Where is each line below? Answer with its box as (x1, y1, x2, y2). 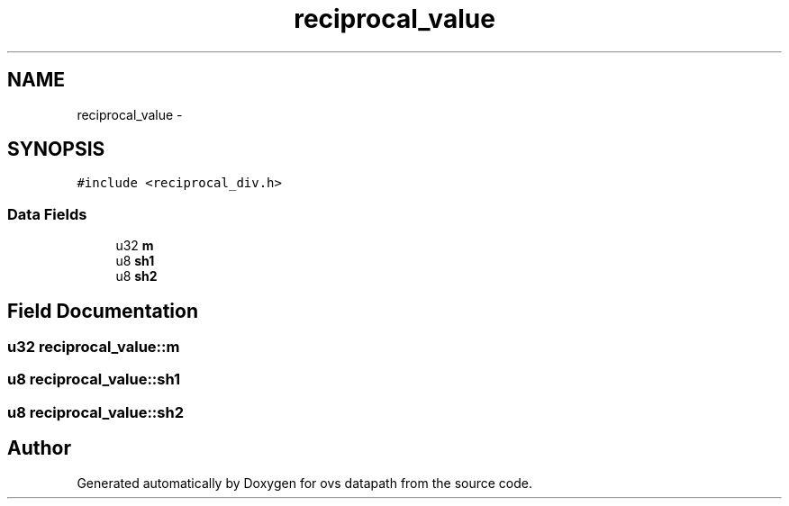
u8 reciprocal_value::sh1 (7, 370, 181, 389)
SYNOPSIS (7, 138, 105, 161)
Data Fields (7, 204, 87, 223)
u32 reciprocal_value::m (7, 338, 180, 357)
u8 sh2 (115, 268, 158, 285)
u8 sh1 (115, 253, 155, 269)
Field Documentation (7, 299, 198, 322)
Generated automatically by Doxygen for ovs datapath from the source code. (77, 474, 533, 491)
